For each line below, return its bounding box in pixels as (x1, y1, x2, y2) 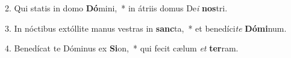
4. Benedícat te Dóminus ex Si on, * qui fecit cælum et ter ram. (5, 42, 239, 54)
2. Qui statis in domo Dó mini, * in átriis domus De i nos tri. (5, 2, 228, 14)
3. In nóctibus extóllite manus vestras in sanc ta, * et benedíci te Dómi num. (5, 22, 287, 34)
